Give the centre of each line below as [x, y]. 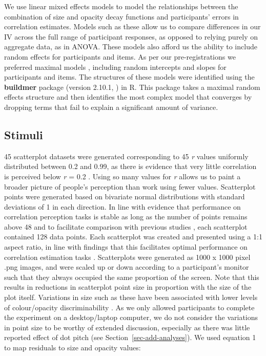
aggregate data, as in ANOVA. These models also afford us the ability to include [131, 46]
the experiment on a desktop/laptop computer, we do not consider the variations [131, 317]
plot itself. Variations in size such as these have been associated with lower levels [131, 297]
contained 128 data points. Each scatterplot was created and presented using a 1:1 [133, 237]
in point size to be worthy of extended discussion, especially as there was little [127, 327]
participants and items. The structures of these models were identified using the [129, 77]
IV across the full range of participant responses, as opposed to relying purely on [131, 36]
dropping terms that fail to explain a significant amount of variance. [111, 107]
